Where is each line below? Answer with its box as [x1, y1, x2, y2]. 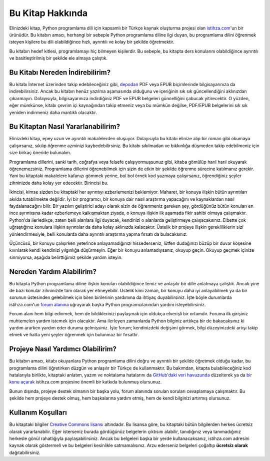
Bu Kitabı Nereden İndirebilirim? [9, 68, 111, 77]
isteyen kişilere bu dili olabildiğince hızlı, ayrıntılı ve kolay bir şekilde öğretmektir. [9, 39, 174, 45]
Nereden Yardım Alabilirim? [9, 267, 97, 276]
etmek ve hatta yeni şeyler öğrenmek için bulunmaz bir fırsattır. [9, 332, 139, 338]
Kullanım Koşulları [9, 408, 67, 417]
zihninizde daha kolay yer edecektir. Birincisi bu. [9, 180, 108, 186]
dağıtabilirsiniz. [9, 449, 41, 455]
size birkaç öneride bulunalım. [9, 150, 71, 156]
